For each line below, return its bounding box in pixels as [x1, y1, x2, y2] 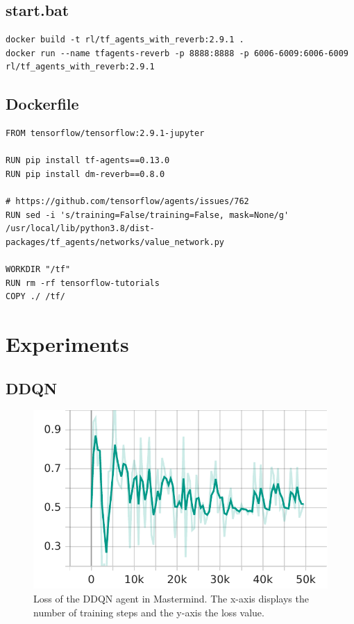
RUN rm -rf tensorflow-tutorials [6, 278, 160, 288]
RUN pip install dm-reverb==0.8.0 [6, 169, 165, 179]
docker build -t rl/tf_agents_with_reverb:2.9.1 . [6, 35, 244, 45]
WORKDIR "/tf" [6, 264, 71, 275]
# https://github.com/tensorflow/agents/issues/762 [6, 196, 249, 207]
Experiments [6, 330, 129, 358]
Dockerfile [6, 93, 79, 115]
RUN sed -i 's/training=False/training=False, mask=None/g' [6, 210, 289, 220]
